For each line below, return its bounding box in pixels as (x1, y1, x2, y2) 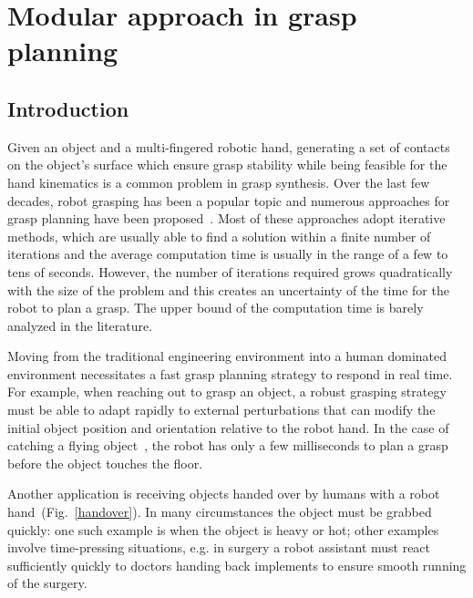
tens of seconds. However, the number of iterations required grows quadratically (7, 262, 453, 281)
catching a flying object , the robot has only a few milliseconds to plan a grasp (7, 436, 448, 455)
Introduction (7, 94, 129, 122)
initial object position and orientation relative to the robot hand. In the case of (7, 418, 449, 437)
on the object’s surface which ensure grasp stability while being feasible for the (7, 155, 447, 174)
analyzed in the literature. (7, 315, 153, 335)
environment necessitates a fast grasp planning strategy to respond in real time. (7, 364, 453, 383)
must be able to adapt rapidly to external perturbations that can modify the (7, 400, 436, 419)
